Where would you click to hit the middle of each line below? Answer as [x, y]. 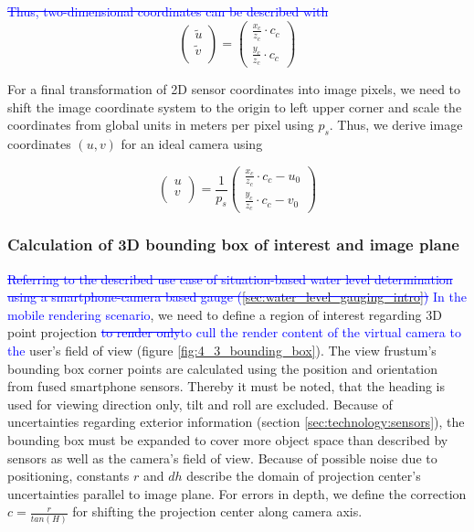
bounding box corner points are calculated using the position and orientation [223, 368]
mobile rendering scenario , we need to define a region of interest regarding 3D [225, 314]
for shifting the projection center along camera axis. [217, 511]
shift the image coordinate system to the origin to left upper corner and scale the [235, 106]
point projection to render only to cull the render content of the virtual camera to [234, 332]
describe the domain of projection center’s [304, 476]
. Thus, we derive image [396, 125]
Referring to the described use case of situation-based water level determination [230, 278]
